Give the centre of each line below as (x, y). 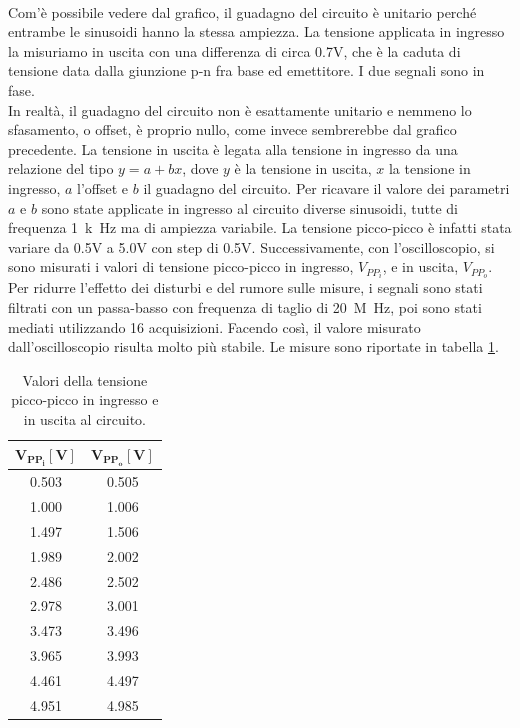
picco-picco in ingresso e (85, 399)
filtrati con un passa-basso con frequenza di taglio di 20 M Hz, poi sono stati (245, 307)
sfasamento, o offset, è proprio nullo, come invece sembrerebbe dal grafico (232, 129)
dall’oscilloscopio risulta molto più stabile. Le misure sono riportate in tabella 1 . (253, 346)
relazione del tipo (61, 168)
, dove (200, 168)
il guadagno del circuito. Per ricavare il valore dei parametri (326, 187)
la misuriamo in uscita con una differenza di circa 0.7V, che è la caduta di (234, 50)
